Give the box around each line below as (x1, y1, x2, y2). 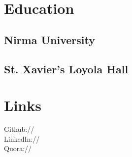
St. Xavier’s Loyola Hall (4, 61, 129, 76)
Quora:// (4, 143, 32, 154)
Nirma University (4, 32, 95, 47)
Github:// (4, 124, 34, 134)
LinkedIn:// (4, 133, 40, 144)
